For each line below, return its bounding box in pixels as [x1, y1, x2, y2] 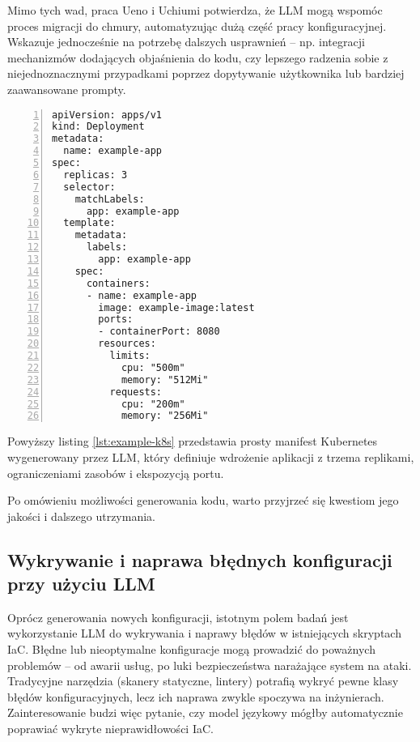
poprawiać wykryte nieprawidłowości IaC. [7, 720, 214, 737]
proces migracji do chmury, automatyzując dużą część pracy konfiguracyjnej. [7, 17, 387, 34]
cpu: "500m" [121, 361, 185, 373]
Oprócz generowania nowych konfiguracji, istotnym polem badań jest [7, 608, 349, 625]
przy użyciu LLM [7, 571, 155, 596]
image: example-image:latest [98, 301, 255, 313]
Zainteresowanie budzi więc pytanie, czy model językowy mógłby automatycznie [7, 704, 403, 721]
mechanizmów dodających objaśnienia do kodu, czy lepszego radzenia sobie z [7, 49, 388, 66]
